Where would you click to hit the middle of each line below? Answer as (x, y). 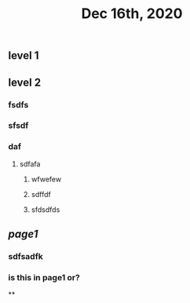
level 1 (24, 56)
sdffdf (41, 194)
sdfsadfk (26, 257)
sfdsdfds (46, 210)
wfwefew (46, 179)
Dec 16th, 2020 (132, 14)
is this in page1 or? (44, 277)
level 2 (25, 82)
